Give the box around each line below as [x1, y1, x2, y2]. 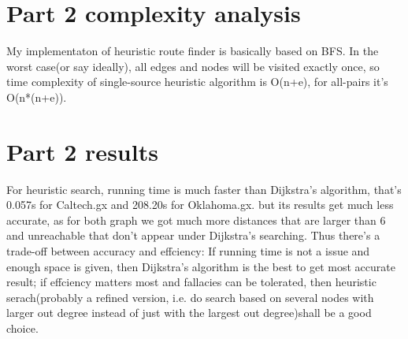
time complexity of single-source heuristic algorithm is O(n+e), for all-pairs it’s [6, 73, 388, 90]
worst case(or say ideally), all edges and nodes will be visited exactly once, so [6, 58, 380, 74]
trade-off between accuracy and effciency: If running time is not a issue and [6, 243, 370, 259]
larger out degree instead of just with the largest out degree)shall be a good [6, 304, 372, 321]
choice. [6, 319, 39, 336]
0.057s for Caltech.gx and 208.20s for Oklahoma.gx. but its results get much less [6, 196, 394, 213]
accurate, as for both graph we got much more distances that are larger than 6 [6, 211, 386, 228]
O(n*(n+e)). [6, 88, 67, 105]
